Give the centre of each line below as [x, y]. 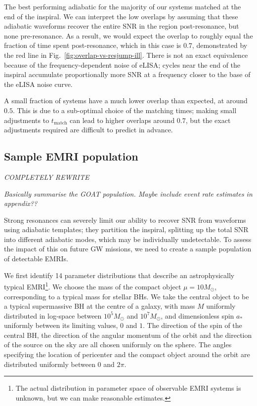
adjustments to [27, 120]
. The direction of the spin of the [193, 325]
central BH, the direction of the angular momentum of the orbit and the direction [128, 335]
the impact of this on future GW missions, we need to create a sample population [128, 249]
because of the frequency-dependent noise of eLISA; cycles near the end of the [122, 64]
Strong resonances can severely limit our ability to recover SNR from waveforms [125, 220]
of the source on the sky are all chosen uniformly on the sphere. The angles [118, 345]
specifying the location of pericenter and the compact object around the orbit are [127, 354]
